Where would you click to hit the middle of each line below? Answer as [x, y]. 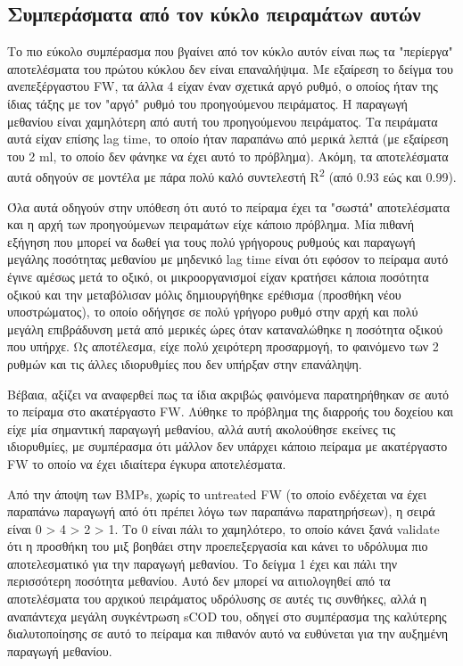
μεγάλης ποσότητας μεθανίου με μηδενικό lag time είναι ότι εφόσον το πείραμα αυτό [228, 259]
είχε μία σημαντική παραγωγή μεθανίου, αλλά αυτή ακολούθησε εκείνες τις [202, 428]
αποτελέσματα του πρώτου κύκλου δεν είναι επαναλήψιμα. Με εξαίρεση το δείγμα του [231, 68]
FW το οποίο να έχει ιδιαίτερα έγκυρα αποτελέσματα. [147, 463]
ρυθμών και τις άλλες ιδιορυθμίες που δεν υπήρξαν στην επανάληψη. [185, 363]
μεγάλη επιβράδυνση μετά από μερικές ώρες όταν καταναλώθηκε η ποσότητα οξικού [225, 329]
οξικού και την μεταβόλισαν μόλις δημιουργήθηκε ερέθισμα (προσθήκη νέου [204, 294]
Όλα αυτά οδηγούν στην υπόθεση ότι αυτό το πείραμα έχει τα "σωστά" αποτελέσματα [228, 206]
